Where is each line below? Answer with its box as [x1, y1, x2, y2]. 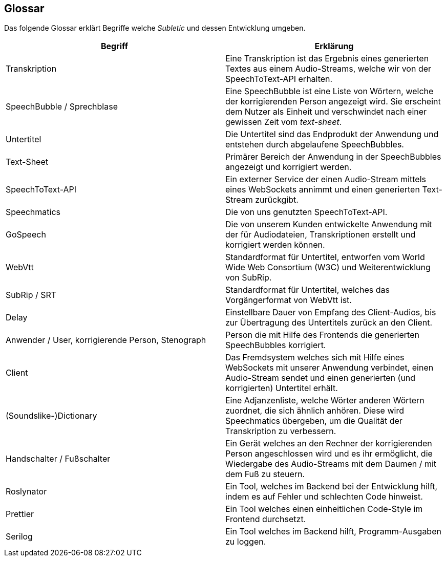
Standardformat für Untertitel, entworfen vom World [225, 252, 425, 263]
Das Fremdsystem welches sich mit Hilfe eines [225, 352, 405, 363]
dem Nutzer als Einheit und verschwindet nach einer [225, 106, 427, 117]
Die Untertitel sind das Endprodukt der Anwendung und [225, 129, 439, 140]
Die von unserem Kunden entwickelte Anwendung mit [225, 219, 432, 230]
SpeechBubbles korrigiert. [225, 340, 326, 351]
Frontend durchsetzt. [225, 514, 306, 525]
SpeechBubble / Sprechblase [6, 101, 118, 112]
